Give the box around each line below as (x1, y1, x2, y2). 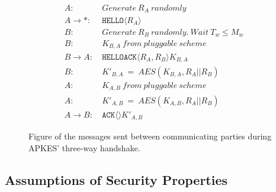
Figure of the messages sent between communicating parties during (28, 130, 272, 142)
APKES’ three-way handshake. (28, 141, 140, 154)
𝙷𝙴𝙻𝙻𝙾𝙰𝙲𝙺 (102, 53, 137, 61)
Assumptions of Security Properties (5, 170, 228, 188)
